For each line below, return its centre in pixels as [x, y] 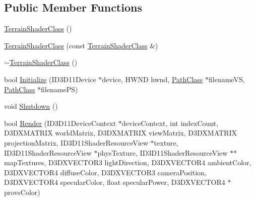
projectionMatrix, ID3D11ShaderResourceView [76, 142]
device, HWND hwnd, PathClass [152, 79]
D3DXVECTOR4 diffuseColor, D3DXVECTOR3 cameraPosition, [105, 172]
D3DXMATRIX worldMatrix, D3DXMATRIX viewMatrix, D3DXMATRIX [120, 133]
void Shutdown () [31, 106]
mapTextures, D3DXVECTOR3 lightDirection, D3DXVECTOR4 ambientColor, [128, 162]
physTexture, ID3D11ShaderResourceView [163, 152]
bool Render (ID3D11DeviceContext [60, 123]
